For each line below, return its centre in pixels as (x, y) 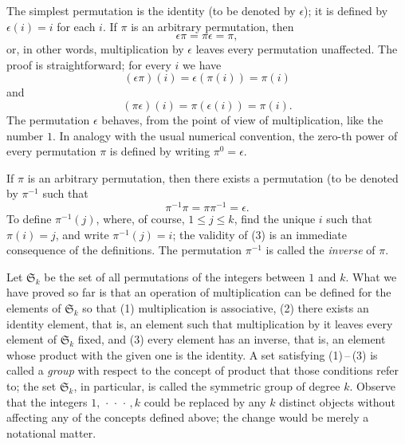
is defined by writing (160, 151)
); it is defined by (346, 10)
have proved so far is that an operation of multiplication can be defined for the (199, 292)
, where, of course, (140, 219)
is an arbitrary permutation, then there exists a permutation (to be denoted (213, 177)
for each (76, 26)
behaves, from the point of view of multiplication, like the (242, 119)
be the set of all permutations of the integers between (175, 276)
